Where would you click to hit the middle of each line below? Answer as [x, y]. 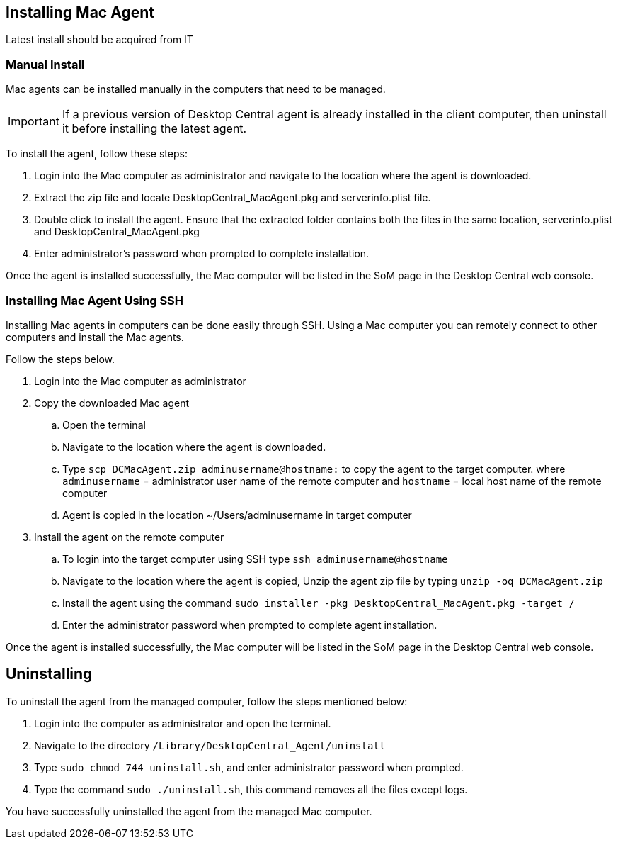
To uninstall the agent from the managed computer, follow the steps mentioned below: [207, 701]
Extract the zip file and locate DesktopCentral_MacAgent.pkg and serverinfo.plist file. [233, 198]
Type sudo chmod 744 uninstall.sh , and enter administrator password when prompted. [249, 767]
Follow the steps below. [60, 359]
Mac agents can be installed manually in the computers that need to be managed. [196, 89]
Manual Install [45, 64]
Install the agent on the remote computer [129, 537]
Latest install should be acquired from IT [99, 40]
